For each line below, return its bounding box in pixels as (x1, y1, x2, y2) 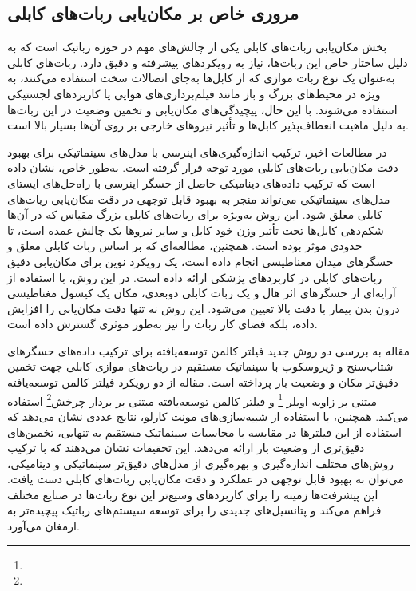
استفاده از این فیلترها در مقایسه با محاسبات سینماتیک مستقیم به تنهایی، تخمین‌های (7, 423, 402, 440)
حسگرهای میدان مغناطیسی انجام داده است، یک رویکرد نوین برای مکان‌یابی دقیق (7, 252, 394, 269)
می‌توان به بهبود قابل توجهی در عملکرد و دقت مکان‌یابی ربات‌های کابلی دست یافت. (7, 470, 404, 487)
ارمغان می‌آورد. (7, 518, 80, 534)
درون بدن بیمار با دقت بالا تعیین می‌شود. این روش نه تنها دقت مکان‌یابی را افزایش (7, 299, 400, 316)
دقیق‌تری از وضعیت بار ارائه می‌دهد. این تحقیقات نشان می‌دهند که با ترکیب (7, 439, 365, 456)
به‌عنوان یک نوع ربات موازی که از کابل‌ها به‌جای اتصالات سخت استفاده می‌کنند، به (7, 69, 395, 86)
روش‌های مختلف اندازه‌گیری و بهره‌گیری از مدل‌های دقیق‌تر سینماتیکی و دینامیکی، (7, 454, 394, 471)
